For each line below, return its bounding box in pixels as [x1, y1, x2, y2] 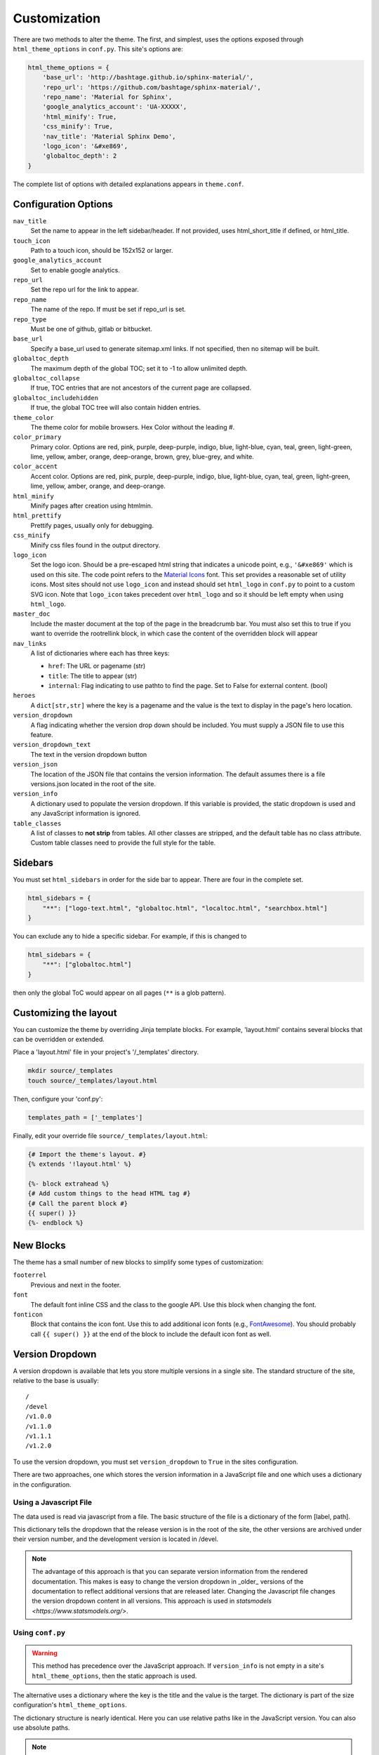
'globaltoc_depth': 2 [42, 152, 117, 160]
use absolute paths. [13, 1723, 70, 1732]
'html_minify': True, [42, 112, 117, 121]
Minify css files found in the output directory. [30, 541, 161, 549]
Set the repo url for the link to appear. [30, 285, 140, 294]
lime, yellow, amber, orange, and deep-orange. [30, 482, 166, 491]
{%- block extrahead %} [27, 1179, 110, 1188]
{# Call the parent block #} [27, 1199, 128, 1207]
